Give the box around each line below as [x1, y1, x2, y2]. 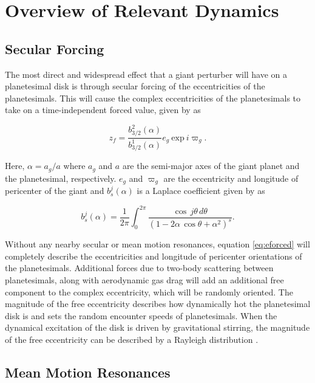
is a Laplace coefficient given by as [137, 184, 265, 197]
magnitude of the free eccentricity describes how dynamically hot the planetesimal [5, 297, 311, 310]
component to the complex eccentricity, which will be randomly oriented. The [5, 285, 293, 298]
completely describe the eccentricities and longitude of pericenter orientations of [5, 249, 302, 262]
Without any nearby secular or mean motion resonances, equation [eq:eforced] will [5, 238, 310, 250]
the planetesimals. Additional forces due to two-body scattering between [5, 261, 274, 274]
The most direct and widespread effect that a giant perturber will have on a [5, 67, 288, 80]
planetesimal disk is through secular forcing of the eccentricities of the [5, 80, 265, 92]
